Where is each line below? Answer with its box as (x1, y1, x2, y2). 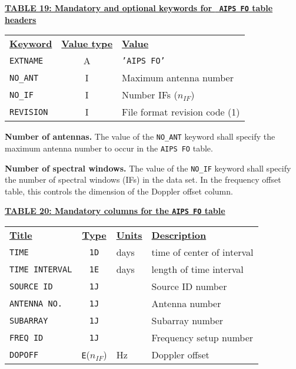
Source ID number (151, 279, 227, 294)
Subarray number (151, 314, 224, 328)
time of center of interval (151, 245, 254, 259)
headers (5, 13, 36, 25)
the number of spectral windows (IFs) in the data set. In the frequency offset (5, 173, 281, 186)
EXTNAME (9, 55, 44, 65)
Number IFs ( (122, 88, 178, 102)
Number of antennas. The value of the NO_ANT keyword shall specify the (5, 130, 275, 143)
